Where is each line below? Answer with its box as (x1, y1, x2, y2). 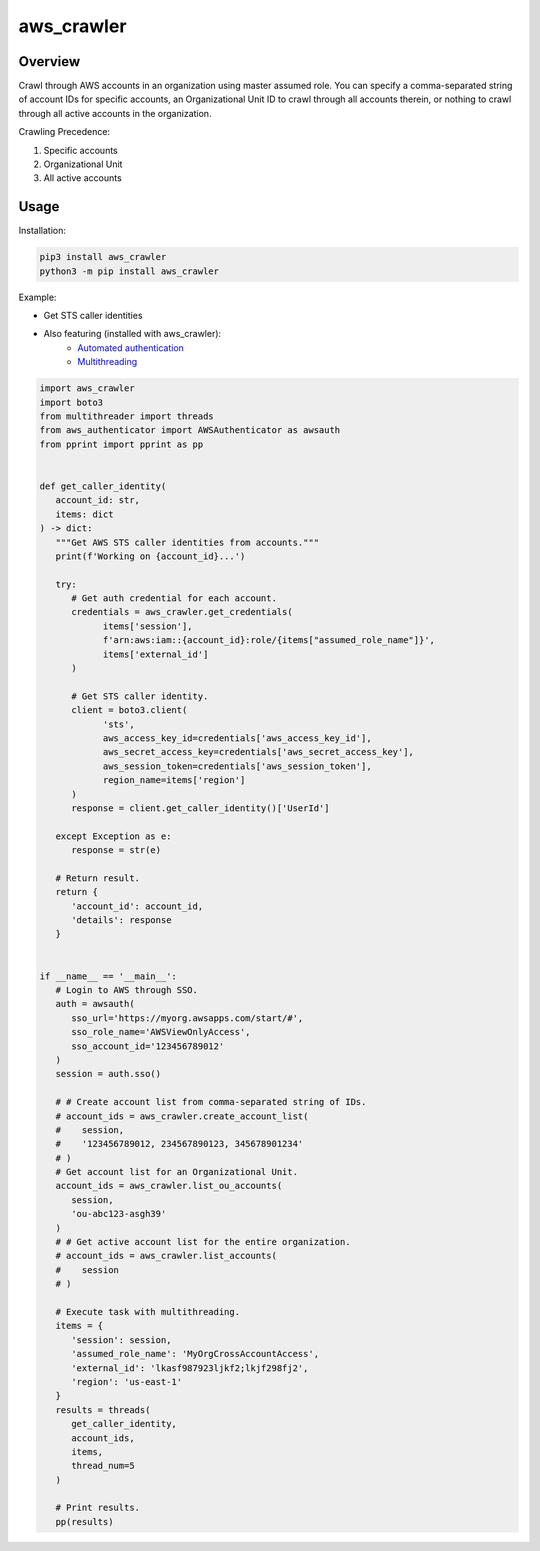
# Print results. (55, 1502, 140, 1514)
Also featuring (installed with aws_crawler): (43, 328, 222, 340)
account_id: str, (55, 495, 140, 506)
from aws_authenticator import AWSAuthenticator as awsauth (39, 425, 341, 436)
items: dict (55, 508, 114, 520)
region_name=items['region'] (102, 775, 246, 786)
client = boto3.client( (71, 705, 188, 716)
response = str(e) (71, 845, 162, 856)
